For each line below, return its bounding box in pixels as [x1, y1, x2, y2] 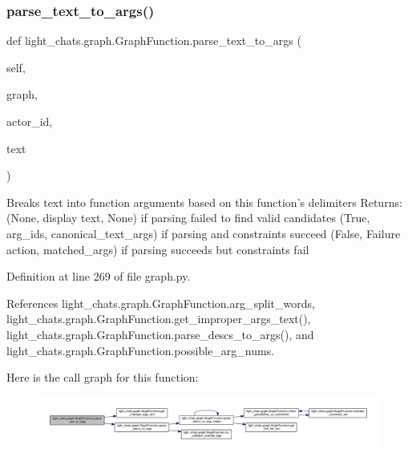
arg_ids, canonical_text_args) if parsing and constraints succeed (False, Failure [6, 224, 401, 241]
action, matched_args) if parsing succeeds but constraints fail [6, 241, 309, 257]
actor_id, [6, 113, 53, 129]
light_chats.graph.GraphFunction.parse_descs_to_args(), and [6, 326, 314, 342]
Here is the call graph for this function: [6, 369, 199, 386]
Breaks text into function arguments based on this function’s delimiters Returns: [6, 193, 402, 210]
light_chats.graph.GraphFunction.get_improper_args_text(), [6, 310, 311, 327]
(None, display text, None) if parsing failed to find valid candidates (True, [6, 209, 370, 226]
